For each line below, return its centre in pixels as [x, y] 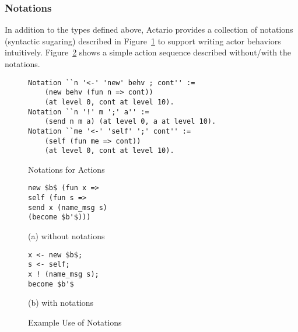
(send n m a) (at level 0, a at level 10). [130, 122]
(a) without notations [66, 236]
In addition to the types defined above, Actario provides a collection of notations [149, 29]
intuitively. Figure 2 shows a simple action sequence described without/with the [148, 52]
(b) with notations [61, 303]
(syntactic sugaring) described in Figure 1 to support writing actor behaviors [143, 41]
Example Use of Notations [75, 322]
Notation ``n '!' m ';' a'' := [89, 112]
